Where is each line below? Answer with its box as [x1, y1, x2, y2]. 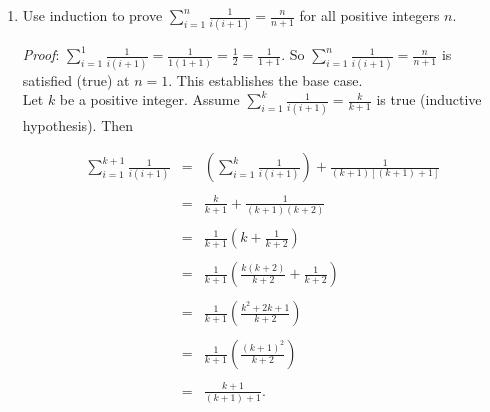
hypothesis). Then [22, 114, 134, 135]
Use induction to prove [22, 5, 163, 25]
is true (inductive [376, 89, 482, 110]
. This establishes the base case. [168, 69, 363, 90]
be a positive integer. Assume [59, 89, 240, 110]
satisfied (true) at [22, 69, 130, 90]
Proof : [22, 44, 60, 65]
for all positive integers [299, 5, 440, 25]
